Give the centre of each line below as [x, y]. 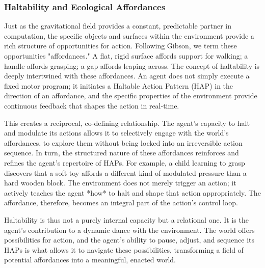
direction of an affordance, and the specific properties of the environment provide [131, 96]
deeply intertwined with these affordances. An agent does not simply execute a [127, 76]
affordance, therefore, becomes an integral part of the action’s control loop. [121, 203]
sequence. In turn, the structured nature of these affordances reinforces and [122, 153]
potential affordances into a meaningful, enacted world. [90, 260]
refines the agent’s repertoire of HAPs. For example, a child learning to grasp [125, 162]
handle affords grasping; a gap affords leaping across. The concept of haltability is [132, 65]
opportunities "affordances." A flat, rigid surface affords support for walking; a [126, 56]
